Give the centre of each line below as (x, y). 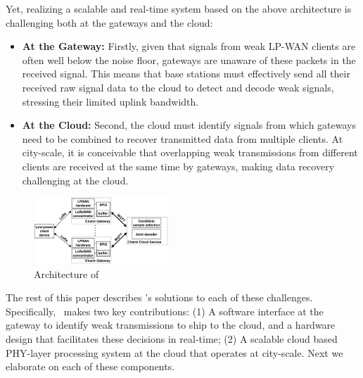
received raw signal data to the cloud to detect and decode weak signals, (178, 87)
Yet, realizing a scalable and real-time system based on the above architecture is (179, 8)
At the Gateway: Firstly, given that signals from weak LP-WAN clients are (189, 46)
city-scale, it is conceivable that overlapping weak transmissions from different (190, 152)
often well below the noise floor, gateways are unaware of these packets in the (189, 59)
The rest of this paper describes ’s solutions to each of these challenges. (159, 297)
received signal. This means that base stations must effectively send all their (186, 74)
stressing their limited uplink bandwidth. (110, 101)
